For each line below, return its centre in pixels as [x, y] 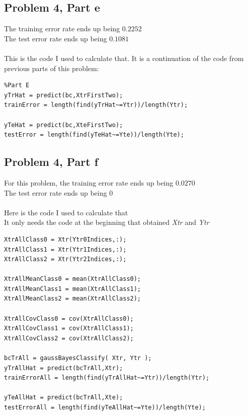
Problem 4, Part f [51, 162]
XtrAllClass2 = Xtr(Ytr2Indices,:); [65, 259]
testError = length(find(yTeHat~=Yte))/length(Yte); [94, 135]
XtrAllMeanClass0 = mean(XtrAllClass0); [73, 279]
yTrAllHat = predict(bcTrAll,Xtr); [64, 368]
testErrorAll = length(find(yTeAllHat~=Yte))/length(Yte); [105, 407]
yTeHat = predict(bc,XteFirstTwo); [64, 125]
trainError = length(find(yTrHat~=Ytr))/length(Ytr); [96, 105]
